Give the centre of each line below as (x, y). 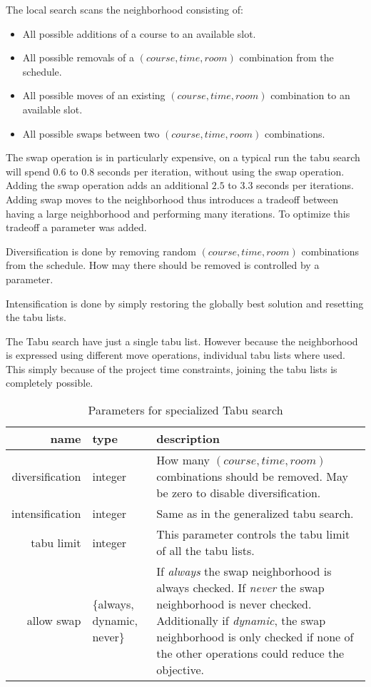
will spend (28, 171)
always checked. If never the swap (240, 588)
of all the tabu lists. (205, 551)
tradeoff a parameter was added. (76, 227)
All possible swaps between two (91, 133)
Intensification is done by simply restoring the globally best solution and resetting (185, 303)
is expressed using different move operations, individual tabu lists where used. (176, 355)
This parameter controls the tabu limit (253, 534)
